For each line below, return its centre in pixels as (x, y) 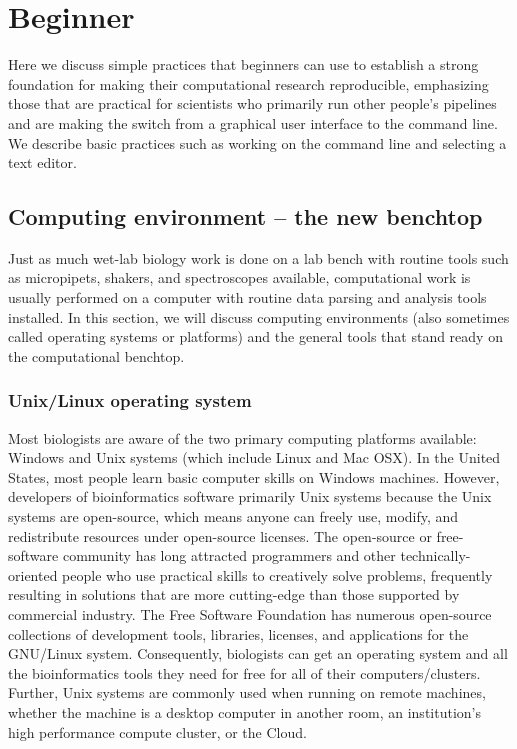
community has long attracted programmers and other (229, 555)
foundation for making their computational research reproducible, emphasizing (248, 83)
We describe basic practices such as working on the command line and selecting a (257, 142)
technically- (435, 555)
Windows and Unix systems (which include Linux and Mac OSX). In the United (254, 457)
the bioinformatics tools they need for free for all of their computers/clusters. (244, 672)
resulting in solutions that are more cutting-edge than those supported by (234, 594)
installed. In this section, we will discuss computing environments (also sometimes (259, 316)
